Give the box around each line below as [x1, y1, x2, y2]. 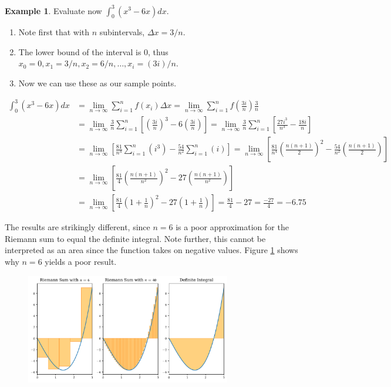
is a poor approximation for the [176, 221, 289, 233]
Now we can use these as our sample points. [18, 77, 177, 89]
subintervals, [99, 26, 145, 38]
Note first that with [18, 26, 90, 38]
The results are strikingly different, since [5, 221, 150, 233]
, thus [148, 45, 168, 58]
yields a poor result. [45, 255, 117, 267]
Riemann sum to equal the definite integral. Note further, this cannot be [5, 232, 266, 244]
